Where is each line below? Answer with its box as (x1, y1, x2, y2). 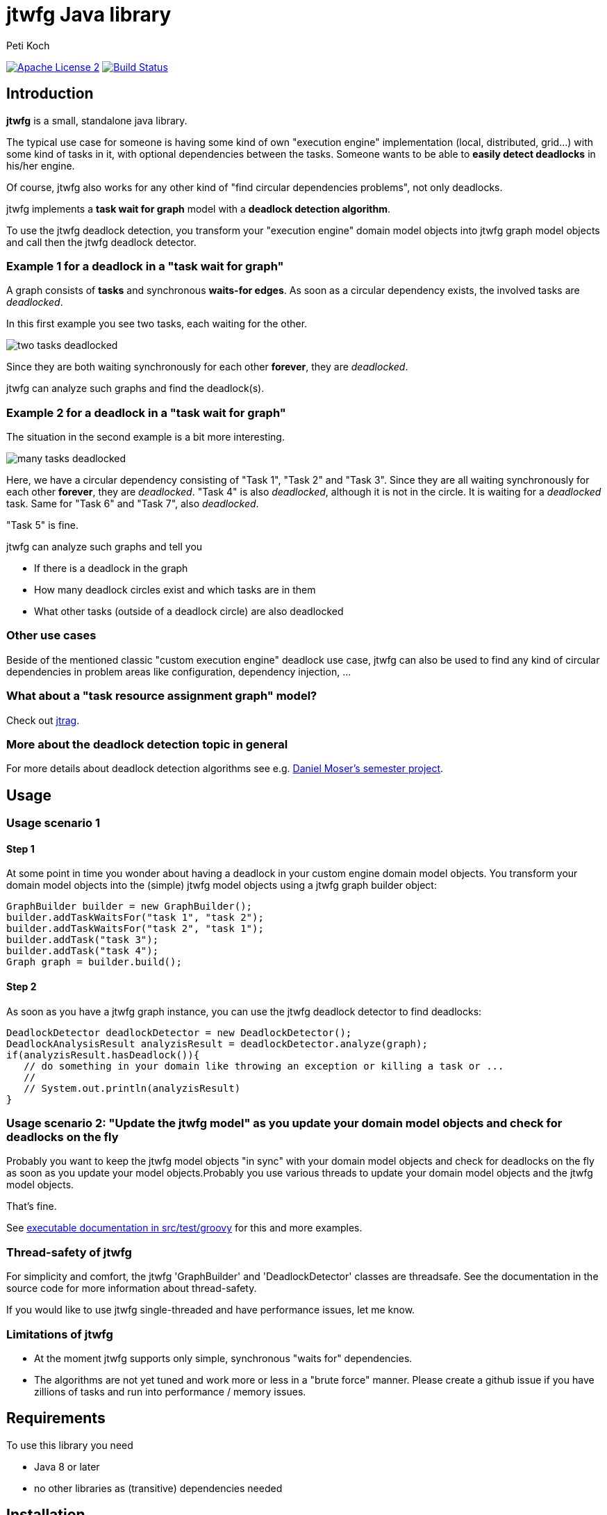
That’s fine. (6, 1200, 57, 1213)
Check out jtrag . (6, 714, 80, 726)
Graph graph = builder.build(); (6, 956, 182, 968)
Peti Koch (6, 39, 50, 51)
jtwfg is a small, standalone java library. (6, 114, 188, 126)
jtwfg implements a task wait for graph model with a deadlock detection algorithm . (6, 202, 391, 215)
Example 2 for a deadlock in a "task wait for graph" (6, 405, 286, 420)
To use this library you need (6, 1439, 133, 1451)
